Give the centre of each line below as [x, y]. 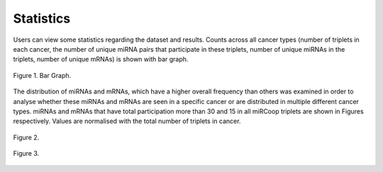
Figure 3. [26, 154]
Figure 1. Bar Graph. [42, 75]
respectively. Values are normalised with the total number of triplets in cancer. [127, 121]
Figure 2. [26, 137]
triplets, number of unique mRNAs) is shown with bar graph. [101, 59]
